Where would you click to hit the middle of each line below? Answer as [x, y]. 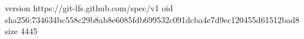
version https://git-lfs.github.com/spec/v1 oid [89, 8]
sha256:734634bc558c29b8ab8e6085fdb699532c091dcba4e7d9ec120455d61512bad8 [152, 19]
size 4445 [21, 31]
